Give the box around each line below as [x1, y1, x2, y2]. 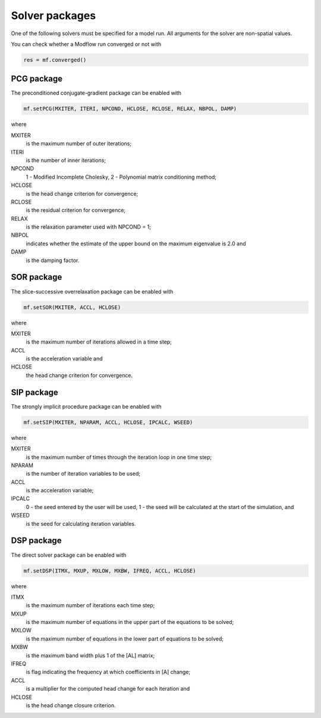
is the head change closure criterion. [26, 701, 116, 708]
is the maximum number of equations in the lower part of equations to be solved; [26, 635, 224, 642]
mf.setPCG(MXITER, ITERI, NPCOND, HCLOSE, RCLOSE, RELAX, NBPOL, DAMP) [23, 105, 237, 113]
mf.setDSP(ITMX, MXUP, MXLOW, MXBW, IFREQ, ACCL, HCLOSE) [23, 567, 196, 574]
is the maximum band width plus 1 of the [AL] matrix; [26, 652, 155, 659]
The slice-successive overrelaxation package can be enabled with [11, 288, 174, 295]
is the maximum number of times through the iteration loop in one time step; [26, 453, 212, 461]
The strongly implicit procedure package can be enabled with [11, 402, 162, 410]
